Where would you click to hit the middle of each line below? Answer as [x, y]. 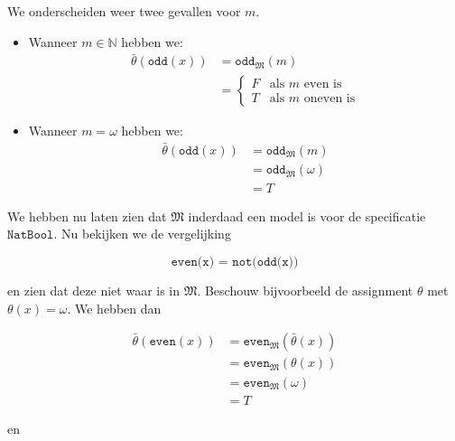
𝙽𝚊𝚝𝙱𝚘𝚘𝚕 [31, 235]
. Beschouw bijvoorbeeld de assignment [305, 290]
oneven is [330, 99]
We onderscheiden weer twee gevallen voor [124, 11]
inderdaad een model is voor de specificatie [307, 216]
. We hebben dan [114, 308]
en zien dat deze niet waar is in [94, 290]
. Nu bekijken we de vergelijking [142, 234]
